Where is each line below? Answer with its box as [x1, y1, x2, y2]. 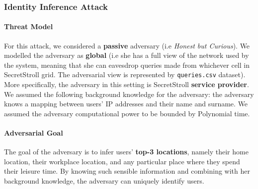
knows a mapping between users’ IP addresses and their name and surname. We [4, 98, 248, 109]
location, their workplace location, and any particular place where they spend [4, 156, 240, 166]
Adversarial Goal [4, 128, 63, 138]
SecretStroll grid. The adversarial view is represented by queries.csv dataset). [4, 69, 246, 80]
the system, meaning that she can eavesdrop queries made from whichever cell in [4, 59, 250, 70]
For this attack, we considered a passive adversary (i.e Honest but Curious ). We [4, 40, 250, 50]
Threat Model [4, 21, 53, 32]
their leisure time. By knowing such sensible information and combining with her [4, 166, 250, 176]
